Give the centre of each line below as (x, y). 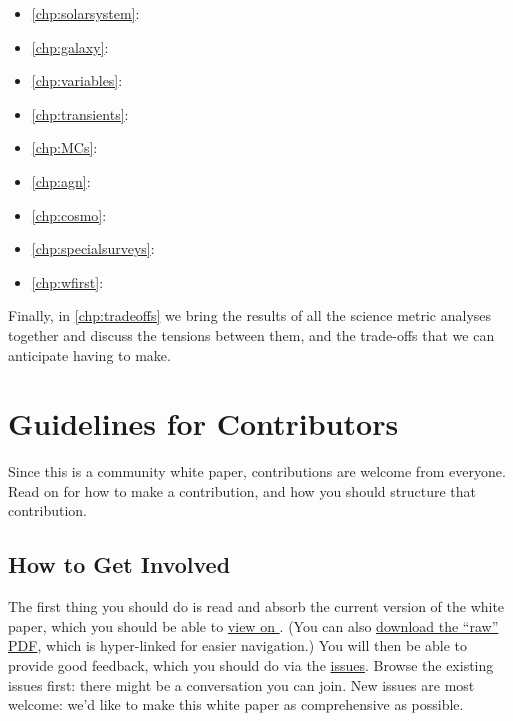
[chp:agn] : (61, 180)
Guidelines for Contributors (203, 423)
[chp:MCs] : (64, 147)
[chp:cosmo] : (69, 214)
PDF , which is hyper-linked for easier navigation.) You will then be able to (238, 645)
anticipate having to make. (89, 354)
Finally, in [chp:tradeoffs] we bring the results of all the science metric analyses (250, 315)
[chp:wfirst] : (67, 281)
